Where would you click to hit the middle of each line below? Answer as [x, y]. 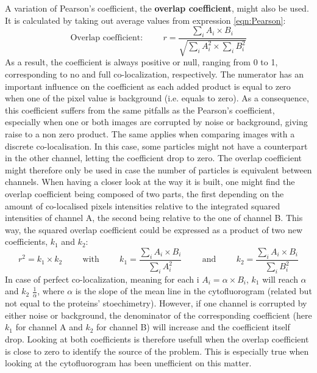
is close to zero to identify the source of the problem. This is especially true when [157, 351]
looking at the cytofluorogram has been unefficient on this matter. [128, 363]
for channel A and [49, 327]
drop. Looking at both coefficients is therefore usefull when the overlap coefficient [157, 339]
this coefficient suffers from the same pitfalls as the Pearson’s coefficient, [140, 110]
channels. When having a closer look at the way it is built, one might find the [150, 182]
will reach [280, 279]
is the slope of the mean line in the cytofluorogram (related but [194, 291]
